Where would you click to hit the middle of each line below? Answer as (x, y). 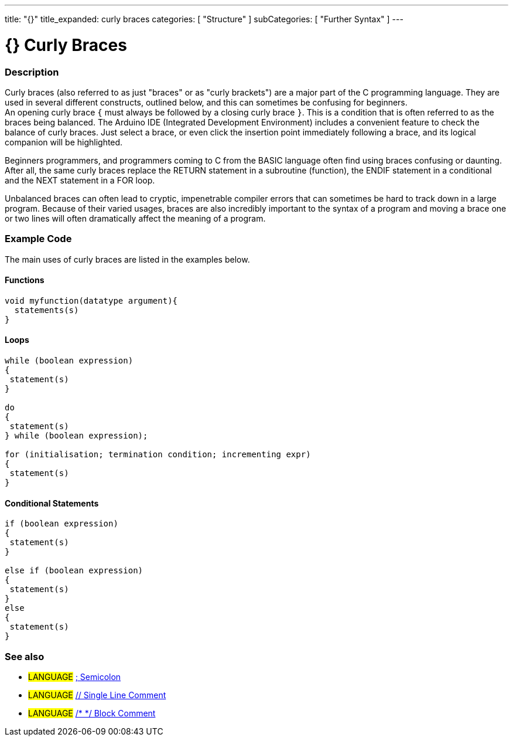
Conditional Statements (52, 503)
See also (25, 656)
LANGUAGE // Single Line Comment (97, 695)
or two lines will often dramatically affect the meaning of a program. (135, 218)
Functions (25, 280)
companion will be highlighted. (64, 142)
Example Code (38, 239)
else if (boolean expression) (74, 571)
